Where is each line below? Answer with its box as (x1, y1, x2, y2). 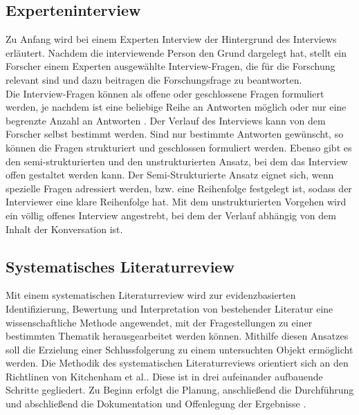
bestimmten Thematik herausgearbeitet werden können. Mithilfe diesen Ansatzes (6, 329, 349, 343)
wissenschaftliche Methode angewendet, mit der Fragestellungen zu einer (6, 315, 313, 329)
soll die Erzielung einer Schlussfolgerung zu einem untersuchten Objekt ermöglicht (6, 342, 353, 356)
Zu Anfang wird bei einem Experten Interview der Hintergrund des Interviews (6, 32, 337, 46)
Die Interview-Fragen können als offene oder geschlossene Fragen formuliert (6, 86, 324, 100)
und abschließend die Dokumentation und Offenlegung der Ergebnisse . (6, 396, 306, 411)
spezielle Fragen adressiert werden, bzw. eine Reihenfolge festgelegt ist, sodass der (6, 181, 352, 195)
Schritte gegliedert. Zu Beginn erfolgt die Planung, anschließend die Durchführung (6, 382, 354, 397)
